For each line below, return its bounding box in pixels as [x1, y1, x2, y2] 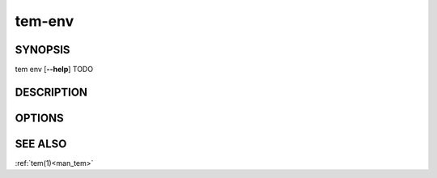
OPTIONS [15, 111, 64, 125]
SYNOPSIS [15, 43, 70, 57]
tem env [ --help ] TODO [15, 65, 93, 74]
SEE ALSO [15, 137, 67, 150]
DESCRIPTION [15, 85, 88, 99]
